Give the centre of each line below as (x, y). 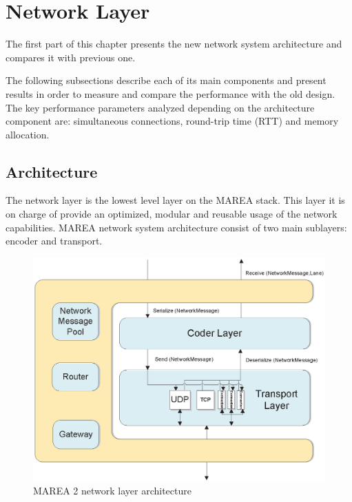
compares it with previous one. (71, 57)
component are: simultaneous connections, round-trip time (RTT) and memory (172, 121)
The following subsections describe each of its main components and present (166, 80)
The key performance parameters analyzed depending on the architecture (160, 107)
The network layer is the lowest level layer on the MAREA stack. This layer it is (175, 200)
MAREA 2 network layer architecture (112, 491)
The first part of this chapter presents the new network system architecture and (174, 44)
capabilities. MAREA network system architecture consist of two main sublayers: (176, 227)
